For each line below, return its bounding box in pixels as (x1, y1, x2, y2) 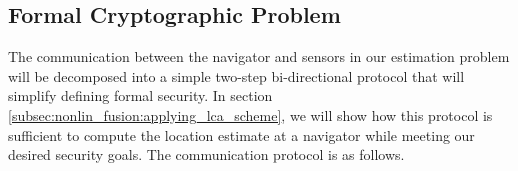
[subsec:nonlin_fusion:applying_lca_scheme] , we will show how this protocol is (8, 104, 493, 125)
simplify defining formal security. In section (8, 85, 273, 106)
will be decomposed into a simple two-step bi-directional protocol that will (8, 65, 465, 86)
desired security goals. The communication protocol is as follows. (8, 144, 405, 165)
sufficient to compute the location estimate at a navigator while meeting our (8, 124, 475, 145)
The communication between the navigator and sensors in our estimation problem (8, 46, 510, 67)
